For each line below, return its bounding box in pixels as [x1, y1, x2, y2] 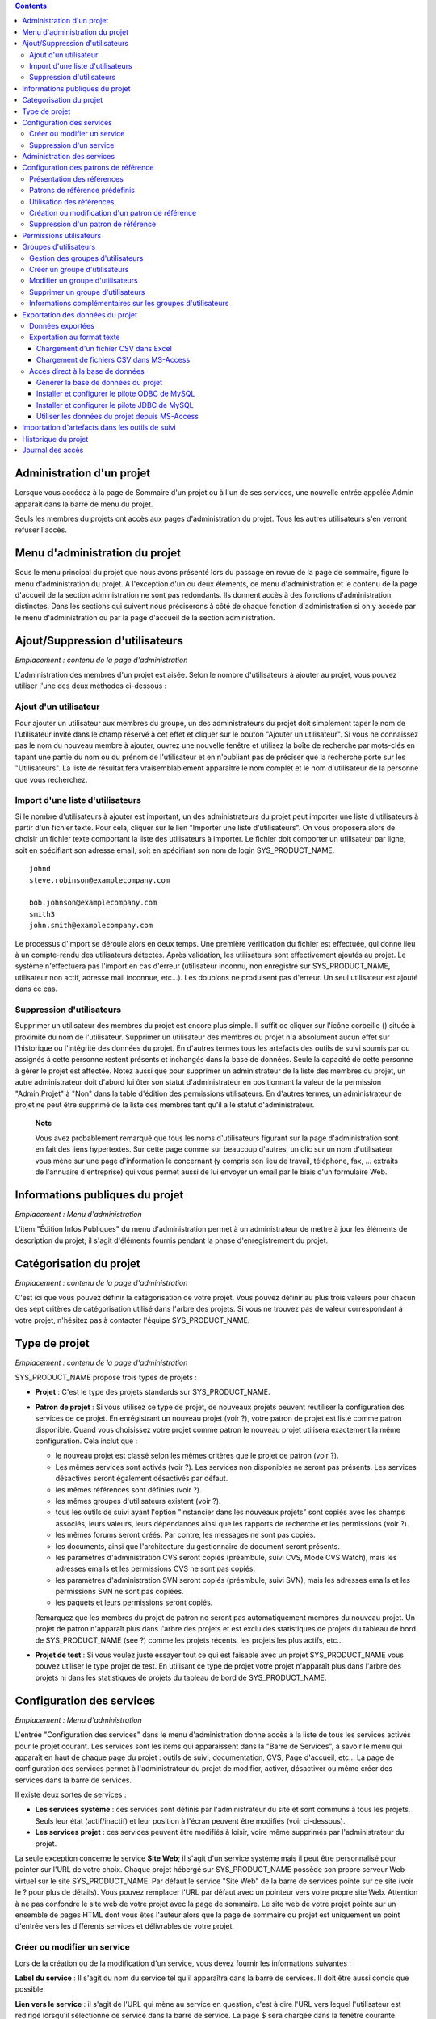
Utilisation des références [29, 196, 115, 206]
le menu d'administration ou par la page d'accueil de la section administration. [15, 612, 275, 622]
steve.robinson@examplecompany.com [29, 875, 170, 884]
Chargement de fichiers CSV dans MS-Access [36, 355, 191, 365]
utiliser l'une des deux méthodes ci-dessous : [15, 681, 167, 690]
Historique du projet [22, 434, 89, 443]
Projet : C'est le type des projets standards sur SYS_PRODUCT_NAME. [35, 1387, 270, 1397]
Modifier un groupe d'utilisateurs [29, 275, 138, 286]
